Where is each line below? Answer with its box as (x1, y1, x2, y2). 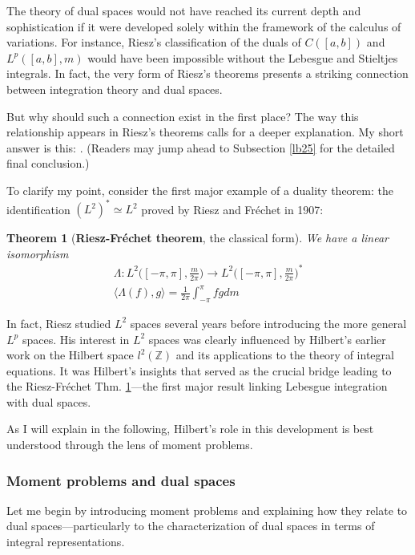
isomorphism (6, 245, 69, 261)
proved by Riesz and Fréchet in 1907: (141, 201, 324, 217)
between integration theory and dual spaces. (6, 80, 223, 97)
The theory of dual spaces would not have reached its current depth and (6, 2, 361, 18)
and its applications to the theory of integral (175, 346, 394, 363)
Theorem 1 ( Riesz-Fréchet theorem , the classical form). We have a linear (6, 229, 389, 246)
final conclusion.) (6, 155, 90, 172)
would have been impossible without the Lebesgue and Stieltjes (87, 49, 398, 66)
